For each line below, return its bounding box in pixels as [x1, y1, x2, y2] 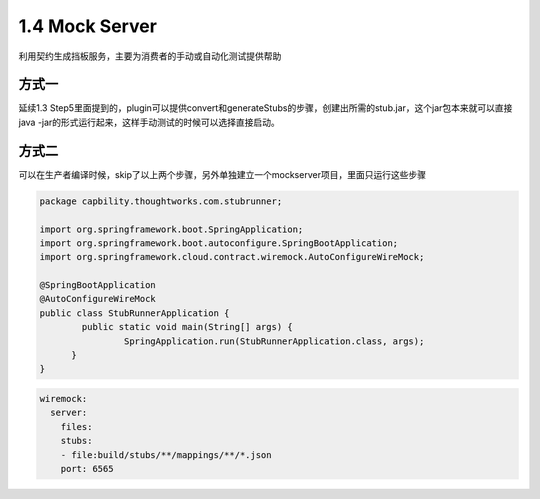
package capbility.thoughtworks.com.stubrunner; [39, 195, 283, 207]
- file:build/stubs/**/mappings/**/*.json [60, 449, 272, 460]
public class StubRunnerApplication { [39, 307, 230, 319]
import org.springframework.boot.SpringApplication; [39, 223, 304, 235]
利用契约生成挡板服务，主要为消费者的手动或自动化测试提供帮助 [18, 50, 282, 62]
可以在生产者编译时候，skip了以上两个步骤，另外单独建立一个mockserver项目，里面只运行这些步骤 [18, 168, 427, 180]
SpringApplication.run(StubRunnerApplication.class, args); [123, 335, 425, 347]
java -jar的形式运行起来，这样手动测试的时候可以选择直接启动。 [18, 116, 280, 128]
